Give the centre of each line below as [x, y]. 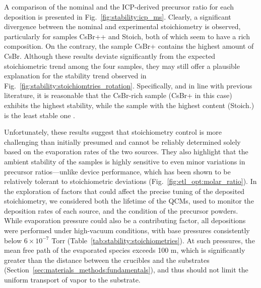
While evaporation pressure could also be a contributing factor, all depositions [125, 220]
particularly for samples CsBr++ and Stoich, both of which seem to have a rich [127, 36]
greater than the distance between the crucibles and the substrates [107, 260]
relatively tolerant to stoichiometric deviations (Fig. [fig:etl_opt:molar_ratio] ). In [130, 181]
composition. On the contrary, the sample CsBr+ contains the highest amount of [129, 46]
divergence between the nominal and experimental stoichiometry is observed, [122, 26]
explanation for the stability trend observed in [75, 76]
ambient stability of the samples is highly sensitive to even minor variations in [125, 161]
